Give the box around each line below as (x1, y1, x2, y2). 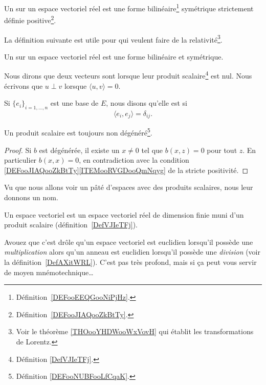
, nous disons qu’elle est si (106, 98, 187, 108)
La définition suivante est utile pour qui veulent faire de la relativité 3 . (4, 32, 223, 45)
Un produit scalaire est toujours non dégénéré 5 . (4, 126, 152, 138)
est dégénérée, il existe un (39, 144, 120, 155)
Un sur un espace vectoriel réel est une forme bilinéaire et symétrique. (4, 51, 224, 62)
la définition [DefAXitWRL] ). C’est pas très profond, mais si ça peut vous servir (4, 257, 257, 267)
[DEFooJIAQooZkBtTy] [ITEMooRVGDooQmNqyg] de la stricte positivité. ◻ (4, 164, 249, 175)
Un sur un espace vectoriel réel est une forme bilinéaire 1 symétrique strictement (4, 2, 254, 13)
